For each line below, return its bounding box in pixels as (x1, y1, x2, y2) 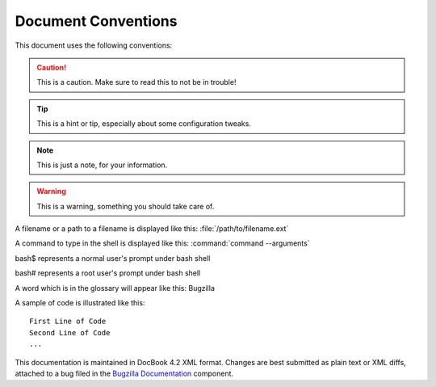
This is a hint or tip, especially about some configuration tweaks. (36, 119, 252, 128)
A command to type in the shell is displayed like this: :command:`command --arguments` (15, 238, 310, 248)
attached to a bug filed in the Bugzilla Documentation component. (15, 368, 234, 378)
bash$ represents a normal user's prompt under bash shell (15, 253, 211, 263)
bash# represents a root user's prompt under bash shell (15, 268, 201, 278)
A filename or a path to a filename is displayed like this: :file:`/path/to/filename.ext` (15, 224, 289, 233)
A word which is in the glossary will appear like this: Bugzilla (15, 283, 216, 292)
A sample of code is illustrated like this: (15, 298, 145, 308)
